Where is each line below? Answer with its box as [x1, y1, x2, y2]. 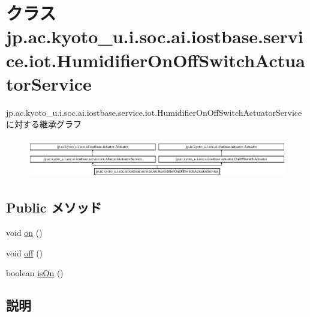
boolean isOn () [6, 267, 64, 279]
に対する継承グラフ [6, 118, 82, 130]
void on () [6, 226, 43, 238]
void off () [6, 246, 43, 259]
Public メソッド [6, 198, 102, 217]
